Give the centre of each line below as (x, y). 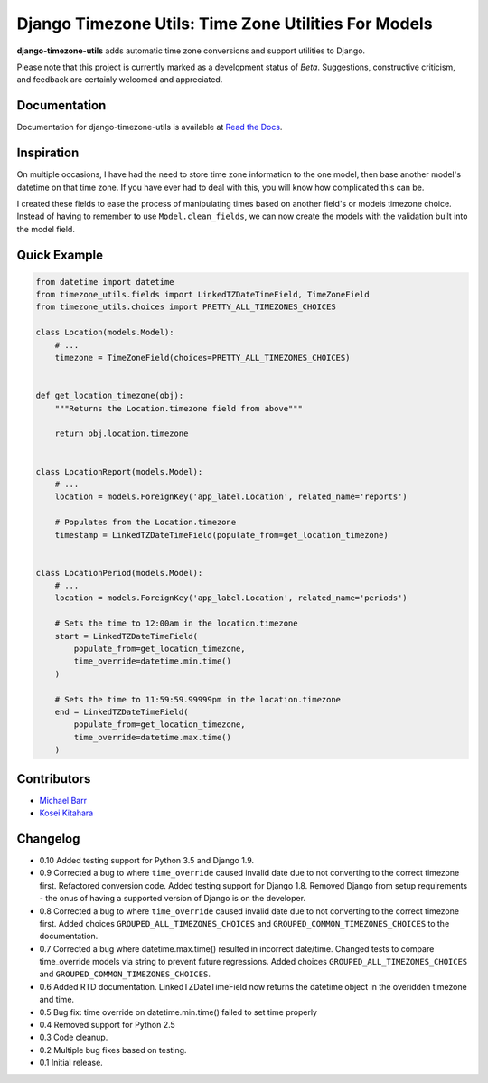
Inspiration (48, 153)
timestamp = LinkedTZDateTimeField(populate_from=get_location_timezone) (221, 535)
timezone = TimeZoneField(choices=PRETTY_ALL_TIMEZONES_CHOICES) (202, 358)
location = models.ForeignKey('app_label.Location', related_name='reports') (231, 497)
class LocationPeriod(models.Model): (119, 573)
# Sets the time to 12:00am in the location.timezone (176, 623)
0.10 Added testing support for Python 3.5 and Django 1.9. (147, 860)
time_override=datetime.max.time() (153, 737)
